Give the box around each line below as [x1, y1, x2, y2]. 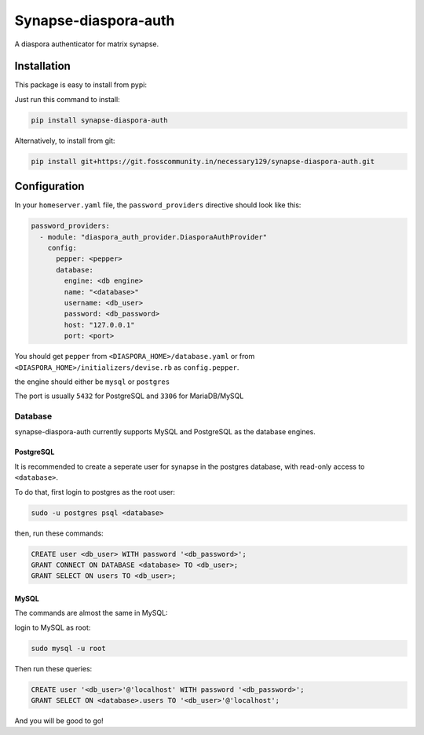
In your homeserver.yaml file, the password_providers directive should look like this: [14, 200, 302, 210]
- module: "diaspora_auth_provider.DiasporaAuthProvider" [39, 232, 268, 241]
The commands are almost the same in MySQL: [14, 609, 168, 618]
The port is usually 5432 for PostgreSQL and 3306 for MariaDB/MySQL [14, 391, 244, 400]
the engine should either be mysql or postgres [14, 377, 170, 386]
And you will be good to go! [14, 716, 104, 726]
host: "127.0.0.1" [64, 320, 135, 329]
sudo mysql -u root [31, 644, 106, 653]
